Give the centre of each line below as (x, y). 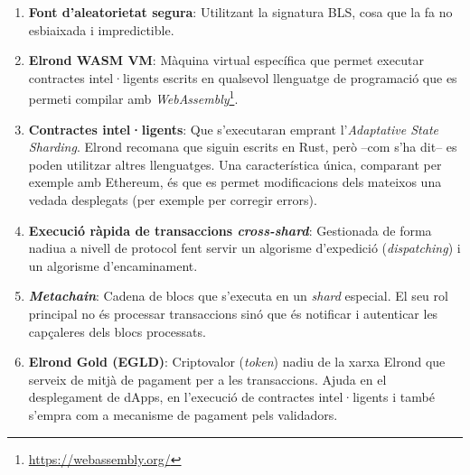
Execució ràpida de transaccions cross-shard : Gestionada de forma (230, 230)
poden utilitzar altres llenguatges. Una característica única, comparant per (235, 164)
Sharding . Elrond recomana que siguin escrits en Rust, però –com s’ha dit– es (243, 147)
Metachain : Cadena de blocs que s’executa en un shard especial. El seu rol (238, 296)
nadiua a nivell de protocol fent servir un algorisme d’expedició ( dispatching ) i (244, 248)
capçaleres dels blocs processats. (117, 331)
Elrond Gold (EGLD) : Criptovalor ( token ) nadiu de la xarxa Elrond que (237, 362)
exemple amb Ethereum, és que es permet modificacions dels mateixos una (235, 182)
